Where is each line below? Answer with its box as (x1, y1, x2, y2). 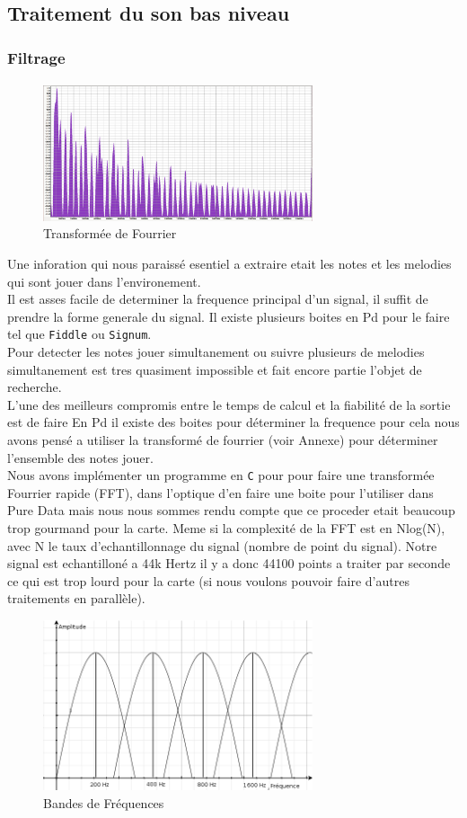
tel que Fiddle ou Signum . (7, 325, 152, 343)
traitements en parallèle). (7, 589, 145, 608)
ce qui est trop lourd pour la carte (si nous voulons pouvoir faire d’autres (7, 571, 410, 590)
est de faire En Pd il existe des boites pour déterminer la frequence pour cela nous (7, 413, 460, 431)
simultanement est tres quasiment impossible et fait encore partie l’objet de (7, 360, 422, 378)
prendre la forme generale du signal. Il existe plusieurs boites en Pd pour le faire (7, 307, 450, 325)
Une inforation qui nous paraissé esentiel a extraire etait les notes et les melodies (7, 253, 452, 272)
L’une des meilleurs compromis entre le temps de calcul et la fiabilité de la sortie (7, 395, 451, 413)
